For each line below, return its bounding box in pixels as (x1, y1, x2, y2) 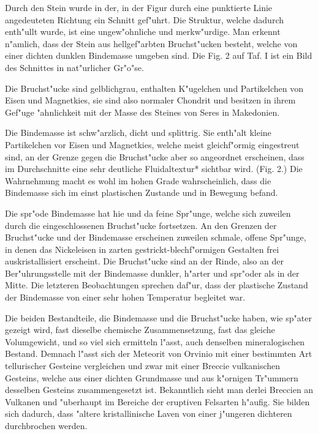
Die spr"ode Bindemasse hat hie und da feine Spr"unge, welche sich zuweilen (5, 206, 291, 219)
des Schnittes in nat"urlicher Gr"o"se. (5, 61, 144, 73)
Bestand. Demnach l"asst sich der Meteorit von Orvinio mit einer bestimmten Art (5, 347, 312, 360)
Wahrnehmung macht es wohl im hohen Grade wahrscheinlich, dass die (5, 174, 271, 187)
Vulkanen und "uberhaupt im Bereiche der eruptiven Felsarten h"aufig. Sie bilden (5, 395, 310, 408)
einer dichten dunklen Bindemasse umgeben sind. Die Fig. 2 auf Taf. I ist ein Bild (5, 49, 312, 62)
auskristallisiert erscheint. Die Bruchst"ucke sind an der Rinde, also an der (5, 255, 284, 268)
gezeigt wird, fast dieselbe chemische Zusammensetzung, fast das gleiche (5, 323, 275, 336)
